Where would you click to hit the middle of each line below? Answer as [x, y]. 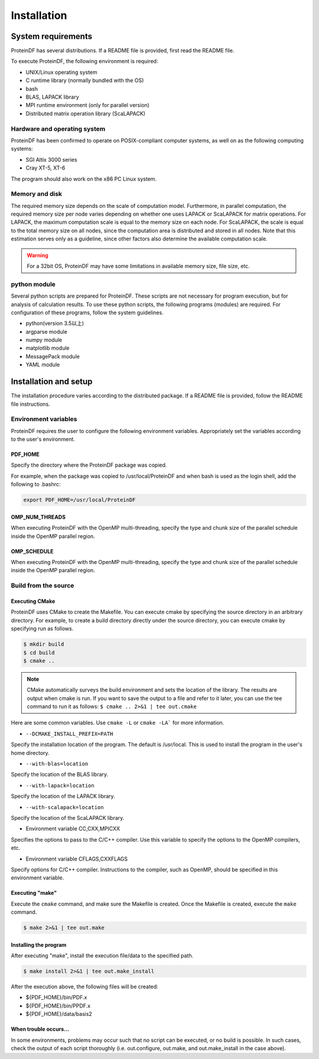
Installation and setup [52, 382]
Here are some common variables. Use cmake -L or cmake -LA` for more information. [118, 723]
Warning [38, 255]
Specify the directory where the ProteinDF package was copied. [89, 465]
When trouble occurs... [40, 1029]
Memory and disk [36, 194]
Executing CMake [33, 601]
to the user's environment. [43, 439]
